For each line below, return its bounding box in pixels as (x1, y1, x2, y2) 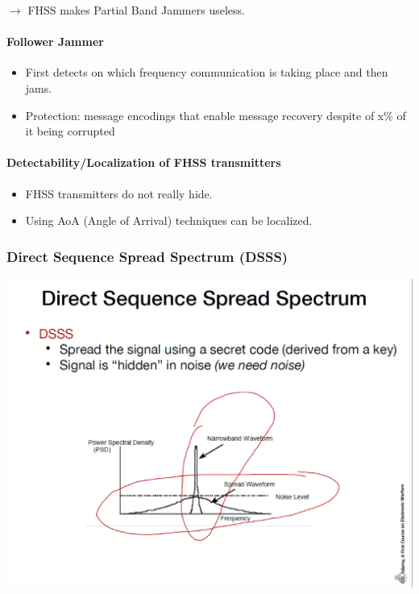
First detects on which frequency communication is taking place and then (25, 64, 388, 81)
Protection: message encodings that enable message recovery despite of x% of (25, 106, 406, 123)
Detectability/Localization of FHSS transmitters (6, 154, 281, 171)
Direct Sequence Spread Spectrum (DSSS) (6, 246, 288, 266)
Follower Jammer (6, 33, 104, 50)
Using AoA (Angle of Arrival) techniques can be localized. (25, 212, 313, 229)
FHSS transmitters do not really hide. (25, 185, 213, 201)
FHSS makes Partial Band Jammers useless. (27, 2, 245, 18)
